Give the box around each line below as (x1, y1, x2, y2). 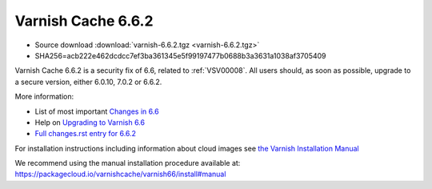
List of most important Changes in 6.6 (34, 107, 159, 116)
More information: (14, 92, 74, 102)
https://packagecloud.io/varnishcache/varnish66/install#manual (14, 169, 226, 179)
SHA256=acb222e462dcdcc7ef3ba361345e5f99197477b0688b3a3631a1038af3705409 (34, 50, 327, 60)
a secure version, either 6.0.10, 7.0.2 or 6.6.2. (14, 77, 162, 86)
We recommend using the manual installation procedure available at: (14, 159, 241, 168)
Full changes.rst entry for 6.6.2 (34, 129, 136, 139)
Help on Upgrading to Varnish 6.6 (34, 117, 146, 127)
